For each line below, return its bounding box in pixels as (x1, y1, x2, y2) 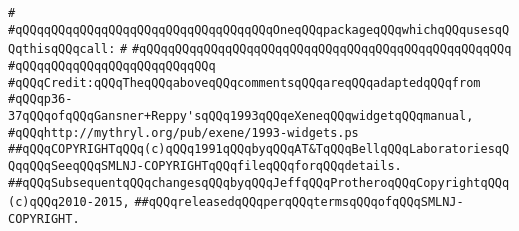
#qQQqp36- (8, 92, 73, 107)
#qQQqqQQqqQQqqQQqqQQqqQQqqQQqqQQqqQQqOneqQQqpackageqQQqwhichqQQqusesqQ (8, 22, 510, 37)
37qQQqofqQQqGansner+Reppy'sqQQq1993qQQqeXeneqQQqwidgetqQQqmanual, (8, 108, 474, 123)
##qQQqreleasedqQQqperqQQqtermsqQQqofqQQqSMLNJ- (134, 195, 464, 210)
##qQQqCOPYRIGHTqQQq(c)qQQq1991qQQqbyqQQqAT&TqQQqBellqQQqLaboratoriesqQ (8, 142, 510, 157)
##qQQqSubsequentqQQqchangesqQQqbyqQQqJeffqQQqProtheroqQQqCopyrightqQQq (8, 175, 510, 190)
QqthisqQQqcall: (8, 42, 116, 57)
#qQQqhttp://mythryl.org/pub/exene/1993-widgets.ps (8, 125, 359, 140)
